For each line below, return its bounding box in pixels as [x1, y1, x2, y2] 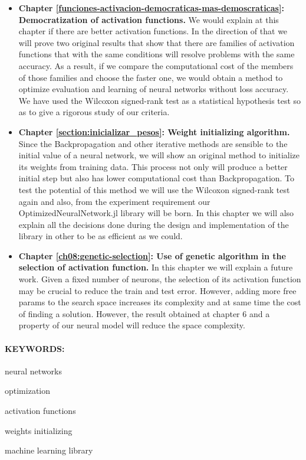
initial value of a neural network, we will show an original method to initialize [18, 149, 300, 161]
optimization [5, 384, 51, 397]
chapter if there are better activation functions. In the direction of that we [18, 25, 288, 37]
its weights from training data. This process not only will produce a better [18, 160, 288, 172]
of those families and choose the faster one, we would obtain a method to [18, 71, 283, 83]
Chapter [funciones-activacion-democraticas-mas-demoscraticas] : [18, 2, 284, 14]
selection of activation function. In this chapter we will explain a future [18, 261, 293, 273]
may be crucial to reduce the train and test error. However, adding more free [18, 284, 297, 296]
